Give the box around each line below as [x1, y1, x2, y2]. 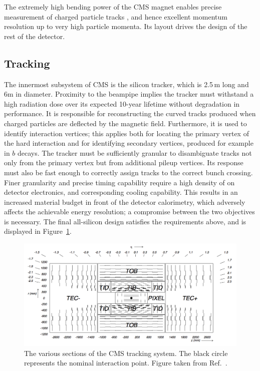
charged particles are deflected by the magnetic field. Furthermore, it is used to [4, 118, 247, 128]
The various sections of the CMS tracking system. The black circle [24, 347, 228, 358]
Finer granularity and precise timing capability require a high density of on [4, 177, 235, 187]
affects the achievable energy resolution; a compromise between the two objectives [4, 206, 255, 217]
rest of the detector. [4, 31, 65, 41]
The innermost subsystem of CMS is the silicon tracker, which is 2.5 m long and [4, 79, 249, 89]
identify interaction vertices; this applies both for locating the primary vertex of [4, 128, 249, 138]
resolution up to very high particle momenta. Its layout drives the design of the [4, 21, 247, 32]
